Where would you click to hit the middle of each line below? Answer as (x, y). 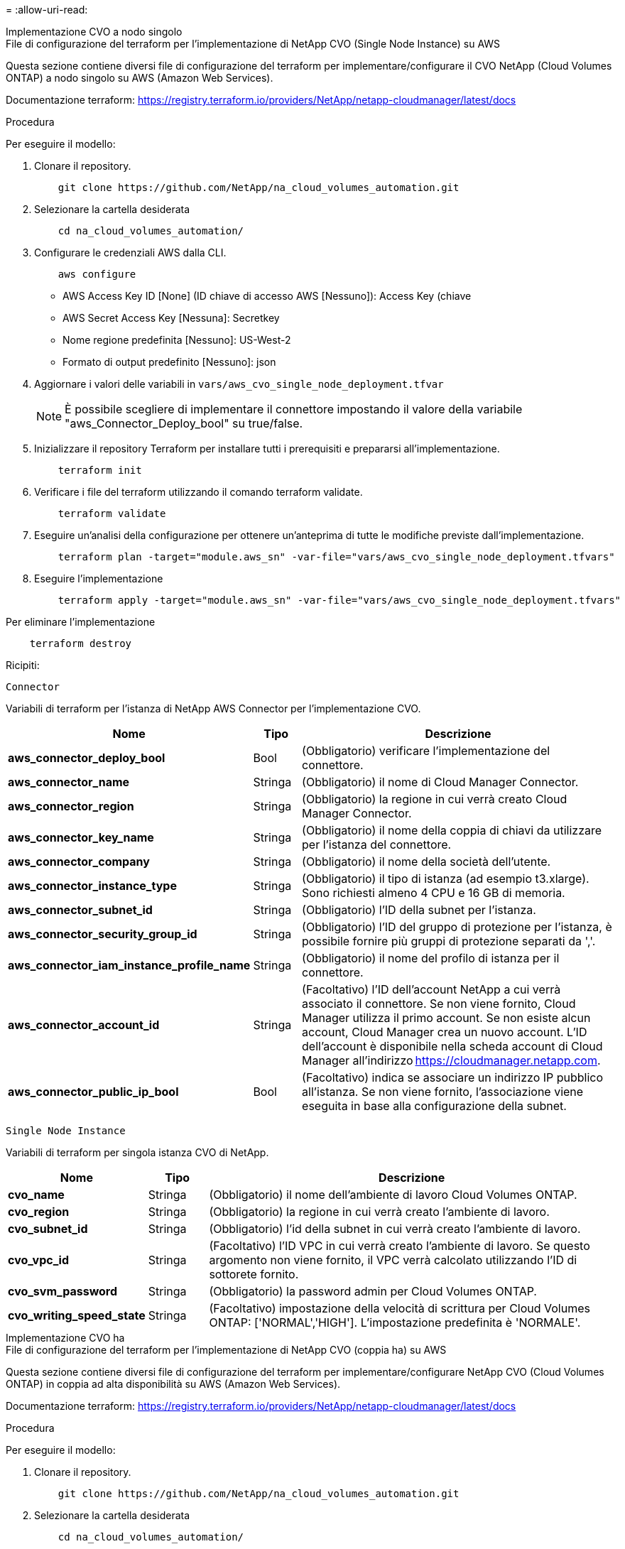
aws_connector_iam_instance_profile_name (129, 965)
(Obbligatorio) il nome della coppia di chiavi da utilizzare (452, 830)
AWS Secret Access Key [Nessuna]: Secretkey (171, 318)
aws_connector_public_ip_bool (93, 1092)
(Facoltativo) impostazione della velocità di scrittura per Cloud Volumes (400, 1308)
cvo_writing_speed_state (77, 1315)
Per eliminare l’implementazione (81, 622)
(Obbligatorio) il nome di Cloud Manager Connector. (440, 782)
